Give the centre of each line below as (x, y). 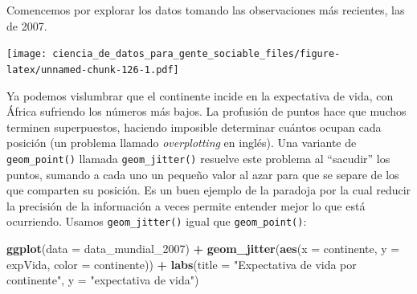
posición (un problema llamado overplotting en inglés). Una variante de (182, 143)
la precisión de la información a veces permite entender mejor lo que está (186, 205)
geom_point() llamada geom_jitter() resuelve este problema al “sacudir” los (198, 158)
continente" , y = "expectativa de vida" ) (103, 280)
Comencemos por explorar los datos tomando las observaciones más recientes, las (206, 10)
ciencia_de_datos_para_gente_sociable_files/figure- (196, 54)
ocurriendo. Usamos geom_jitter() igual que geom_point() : (157, 221)
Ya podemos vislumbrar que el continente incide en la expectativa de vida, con (200, 95)
